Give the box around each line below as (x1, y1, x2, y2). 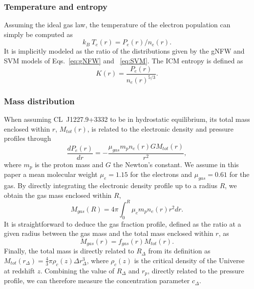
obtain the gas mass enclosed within (4, 190, 112, 200)
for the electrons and (130, 169, 192, 179)
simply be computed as (4, 29, 73, 39)
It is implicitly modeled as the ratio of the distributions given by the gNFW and (4, 46, 245, 56)
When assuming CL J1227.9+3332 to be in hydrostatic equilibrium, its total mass (4, 114, 250, 124)
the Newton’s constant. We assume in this (113, 159, 239, 169)
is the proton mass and (35, 159, 104, 169)
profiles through (4, 133, 51, 143)
